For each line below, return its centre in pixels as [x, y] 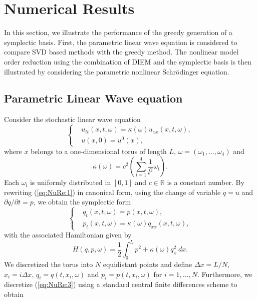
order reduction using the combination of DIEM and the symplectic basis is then [128, 61]
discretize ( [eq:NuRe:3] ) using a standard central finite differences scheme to [121, 284]
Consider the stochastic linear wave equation [72, 119]
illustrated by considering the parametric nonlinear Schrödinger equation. [117, 71]
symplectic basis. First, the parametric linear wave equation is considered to [121, 42]
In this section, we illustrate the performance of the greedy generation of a [118, 32]
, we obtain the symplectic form [82, 202]
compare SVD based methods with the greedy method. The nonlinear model [121, 52]
